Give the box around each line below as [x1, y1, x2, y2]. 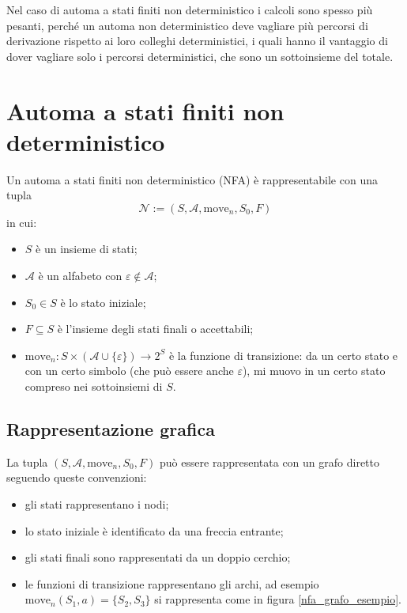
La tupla [6, 453, 48, 470]
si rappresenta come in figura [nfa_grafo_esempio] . [154, 591, 401, 607]
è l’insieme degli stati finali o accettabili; [57, 320, 254, 337]
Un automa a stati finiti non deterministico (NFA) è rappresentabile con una [6, 171, 378, 187]
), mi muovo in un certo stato [242, 362, 386, 379]
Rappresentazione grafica [6, 417, 215, 441]
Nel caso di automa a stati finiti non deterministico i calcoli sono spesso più [6, 2, 373, 17]
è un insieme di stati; [36, 240, 138, 257]
